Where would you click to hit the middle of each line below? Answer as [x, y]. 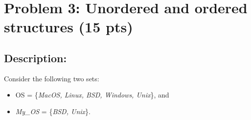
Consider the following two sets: [52, 78]
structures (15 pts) [68, 27]
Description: [35, 58]
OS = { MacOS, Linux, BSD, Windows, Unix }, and [92, 95]
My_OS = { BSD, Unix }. [53, 111]
